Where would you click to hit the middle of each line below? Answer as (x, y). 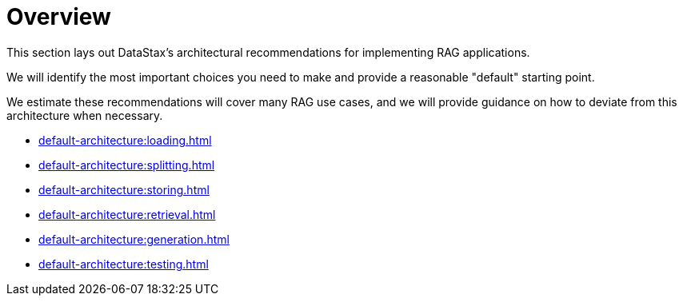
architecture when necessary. (85, 115)
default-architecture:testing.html (124, 264)
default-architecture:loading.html (125, 140)
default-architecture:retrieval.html (127, 214)
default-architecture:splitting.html (127, 165)
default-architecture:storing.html (124, 189)
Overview (59, 17)
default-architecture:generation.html (134, 239)
